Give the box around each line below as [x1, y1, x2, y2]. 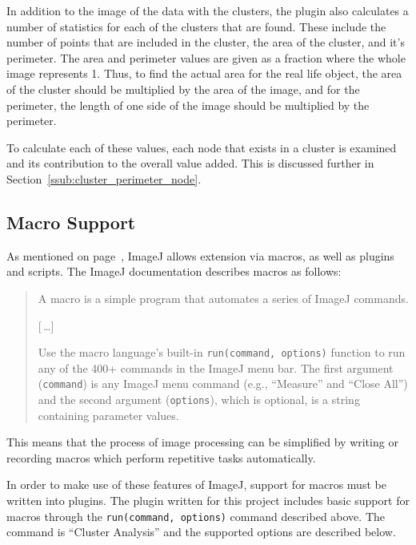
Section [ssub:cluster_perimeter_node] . [6, 170, 202, 187]
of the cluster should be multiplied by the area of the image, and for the [6, 80, 360, 97]
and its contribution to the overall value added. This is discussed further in [6, 155, 374, 172]
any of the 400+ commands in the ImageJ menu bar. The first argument [38, 359, 394, 376]
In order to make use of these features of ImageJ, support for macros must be [6, 476, 386, 493]
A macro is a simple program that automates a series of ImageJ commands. [38, 289, 409, 306]
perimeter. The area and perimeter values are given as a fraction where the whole [6, 49, 406, 66]
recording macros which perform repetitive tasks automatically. [6, 449, 316, 466]
